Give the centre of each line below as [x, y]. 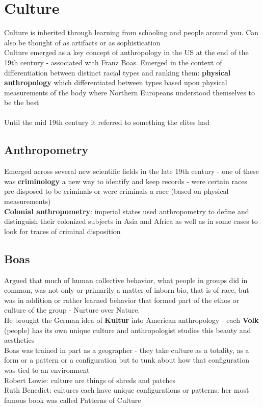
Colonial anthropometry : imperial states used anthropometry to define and [127, 211]
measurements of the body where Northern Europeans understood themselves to [130, 92]
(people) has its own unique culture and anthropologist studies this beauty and [128, 330]
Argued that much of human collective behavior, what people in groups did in [126, 280]
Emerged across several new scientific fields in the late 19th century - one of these [132, 171]
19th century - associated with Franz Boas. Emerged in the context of [113, 62]
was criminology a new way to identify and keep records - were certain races [126, 181]
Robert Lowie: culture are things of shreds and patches [90, 380]
